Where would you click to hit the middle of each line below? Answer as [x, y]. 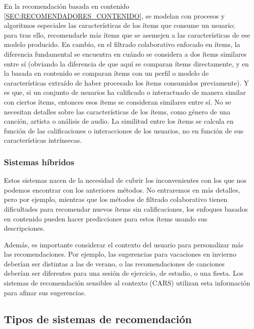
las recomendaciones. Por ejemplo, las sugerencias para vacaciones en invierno [120, 254]
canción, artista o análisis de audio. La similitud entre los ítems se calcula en [119, 121]
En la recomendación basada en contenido [67, 6]
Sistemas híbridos [39, 162]
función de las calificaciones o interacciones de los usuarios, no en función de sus [124, 130]
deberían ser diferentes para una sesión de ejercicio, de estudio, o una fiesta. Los [124, 273]
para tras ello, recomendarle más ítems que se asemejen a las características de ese [127, 34]
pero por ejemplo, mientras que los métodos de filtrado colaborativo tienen [116, 199]
